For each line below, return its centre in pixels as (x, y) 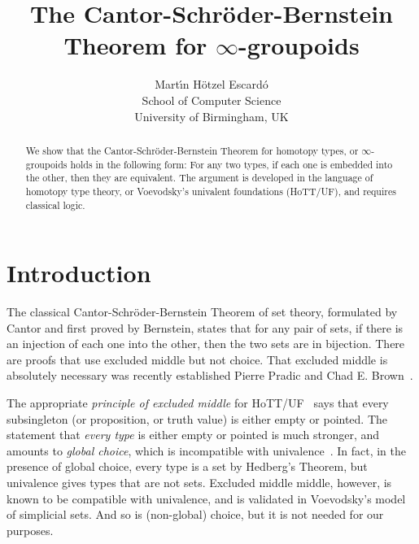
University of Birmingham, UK (212, 116)
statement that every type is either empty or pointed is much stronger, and (193, 435)
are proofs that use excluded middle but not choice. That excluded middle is (197, 359)
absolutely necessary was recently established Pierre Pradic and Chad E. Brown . (210, 375)
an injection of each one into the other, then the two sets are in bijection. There (206, 344)
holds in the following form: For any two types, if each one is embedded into (231, 164)
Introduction (79, 273)
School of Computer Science (212, 100)
